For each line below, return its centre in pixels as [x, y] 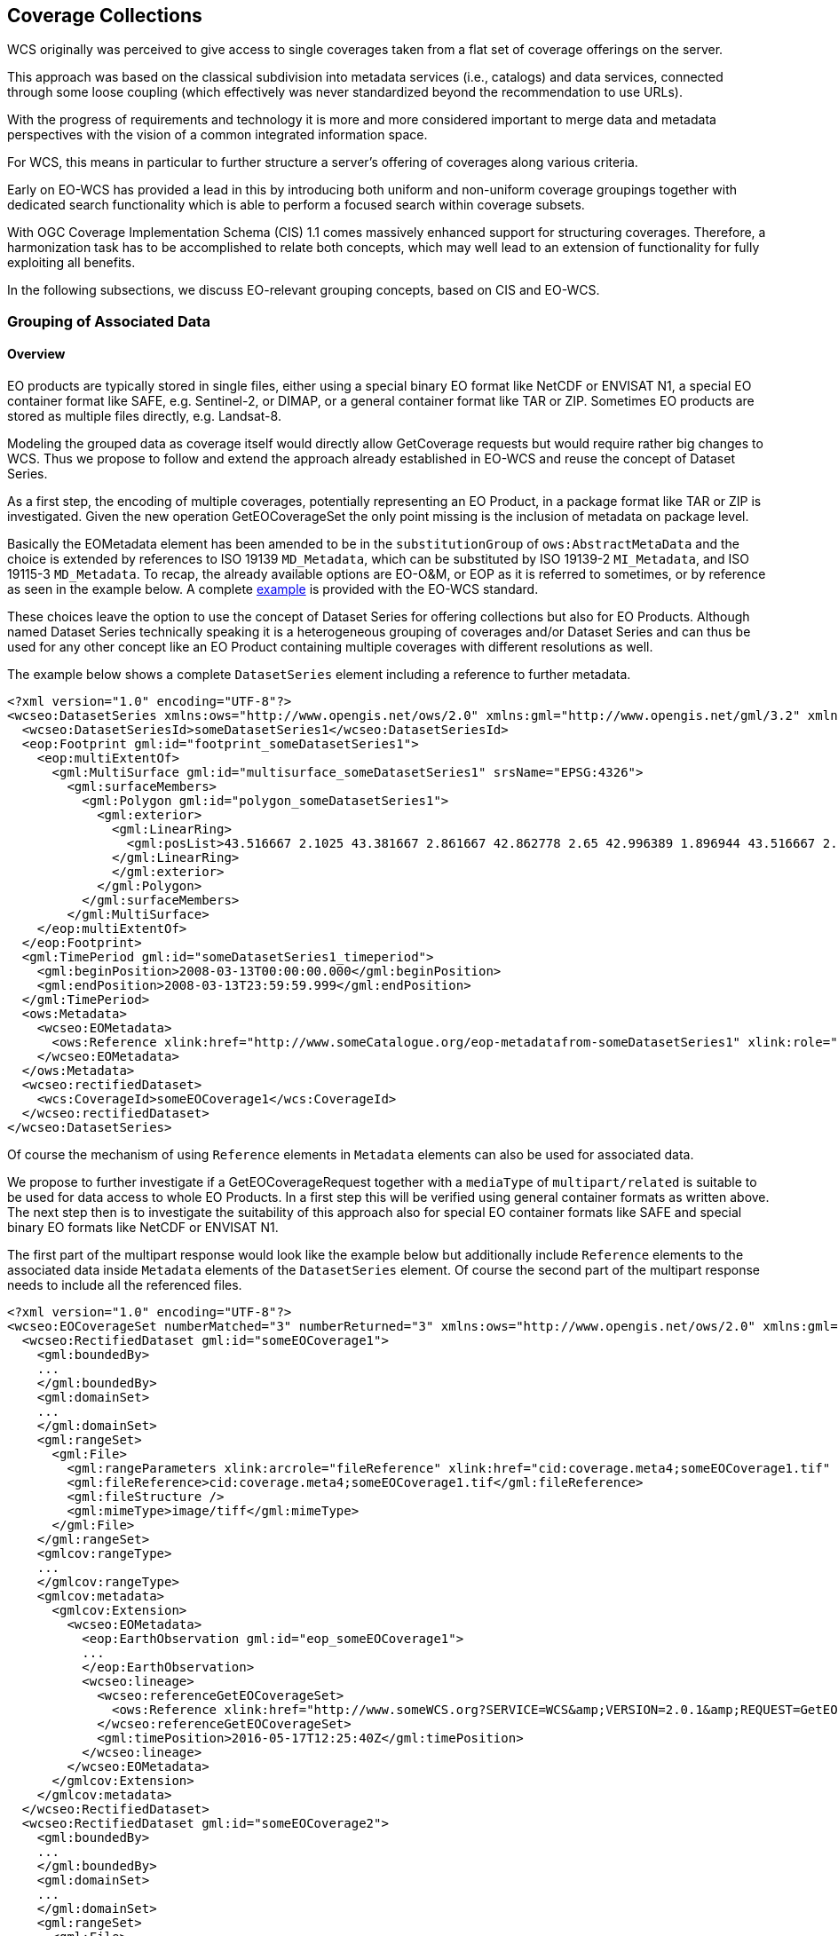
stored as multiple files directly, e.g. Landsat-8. [144, 416]
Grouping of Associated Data [109, 321]
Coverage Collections [105, 16]
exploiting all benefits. [71, 263]
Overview [36, 354]
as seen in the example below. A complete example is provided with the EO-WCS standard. [273, 589]
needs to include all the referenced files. [125, 1285]
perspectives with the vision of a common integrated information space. [217, 135]
